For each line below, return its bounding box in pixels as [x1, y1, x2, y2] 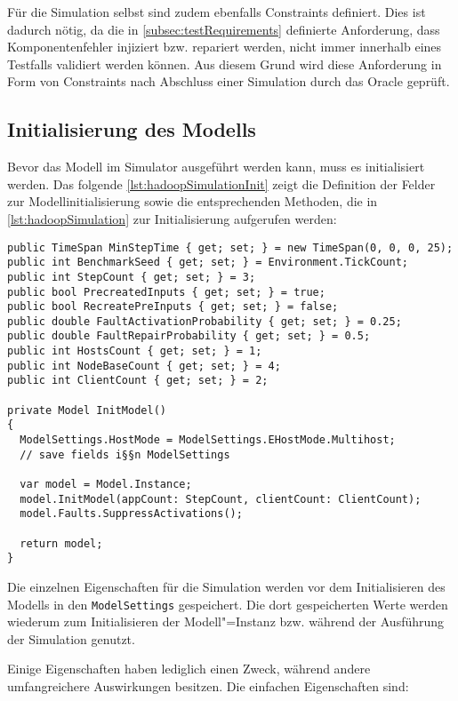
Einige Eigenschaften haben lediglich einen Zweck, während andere [7, 659, 371, 678]
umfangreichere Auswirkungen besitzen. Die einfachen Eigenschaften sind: [7, 677, 409, 696]
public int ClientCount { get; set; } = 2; [7, 374, 269, 387]
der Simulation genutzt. [7, 629, 135, 648]
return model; [20, 537, 103, 550]
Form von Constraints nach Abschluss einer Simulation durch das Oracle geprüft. [7, 72, 450, 91]
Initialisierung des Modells [7, 116, 256, 143]
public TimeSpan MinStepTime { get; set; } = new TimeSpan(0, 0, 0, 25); [7, 241, 454, 254]
